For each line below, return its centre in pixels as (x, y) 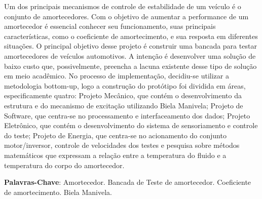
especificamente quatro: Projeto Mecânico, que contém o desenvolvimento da (123, 95)
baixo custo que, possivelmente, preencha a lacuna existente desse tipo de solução (130, 66)
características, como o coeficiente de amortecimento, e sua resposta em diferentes (131, 36)
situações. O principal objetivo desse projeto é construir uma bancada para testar (130, 46)
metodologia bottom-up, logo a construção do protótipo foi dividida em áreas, (125, 85)
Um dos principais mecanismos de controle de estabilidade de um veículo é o (123, 6)
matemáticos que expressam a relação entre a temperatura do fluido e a (115, 155)
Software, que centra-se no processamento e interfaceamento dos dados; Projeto (127, 115)
